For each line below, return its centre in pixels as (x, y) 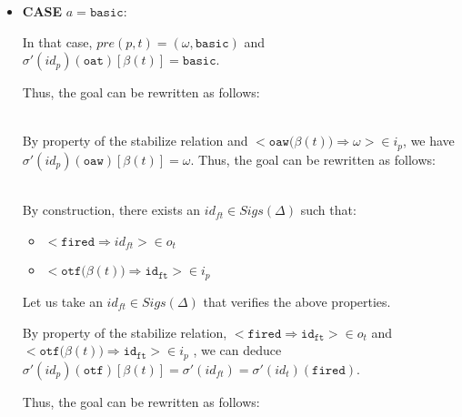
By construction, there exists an (111, 210)
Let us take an (62, 301)
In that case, (57, 41)
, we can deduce (237, 350)
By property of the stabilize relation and (135, 141)
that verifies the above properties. (297, 301)
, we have (429, 141)
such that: (328, 210)
